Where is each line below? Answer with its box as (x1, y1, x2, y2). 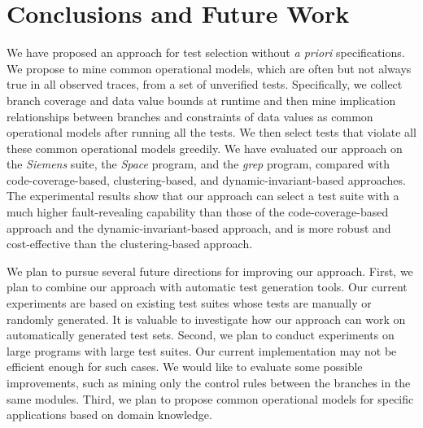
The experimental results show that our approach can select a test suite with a (7, 187, 399, 204)
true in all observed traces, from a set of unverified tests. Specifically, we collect (7, 76, 403, 93)
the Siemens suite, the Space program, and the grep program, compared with (7, 155, 390, 173)
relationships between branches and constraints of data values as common (7, 107, 373, 124)
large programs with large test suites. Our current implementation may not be (7, 342, 397, 359)
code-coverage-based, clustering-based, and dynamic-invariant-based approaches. (7, 171, 406, 188)
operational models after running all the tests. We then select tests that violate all (7, 124, 416, 141)
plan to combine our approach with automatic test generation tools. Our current (7, 278, 408, 295)
